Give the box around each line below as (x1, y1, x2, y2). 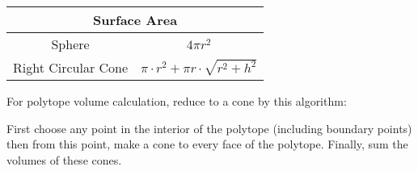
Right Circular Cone (13, 58, 129, 77)
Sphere (51, 35, 90, 53)
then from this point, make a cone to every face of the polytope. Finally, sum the (6, 136, 408, 152)
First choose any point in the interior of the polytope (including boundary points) (6, 119, 412, 136)
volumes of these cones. (6, 151, 122, 168)
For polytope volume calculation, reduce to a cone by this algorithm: (6, 93, 347, 109)
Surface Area (93, 10, 178, 29)
